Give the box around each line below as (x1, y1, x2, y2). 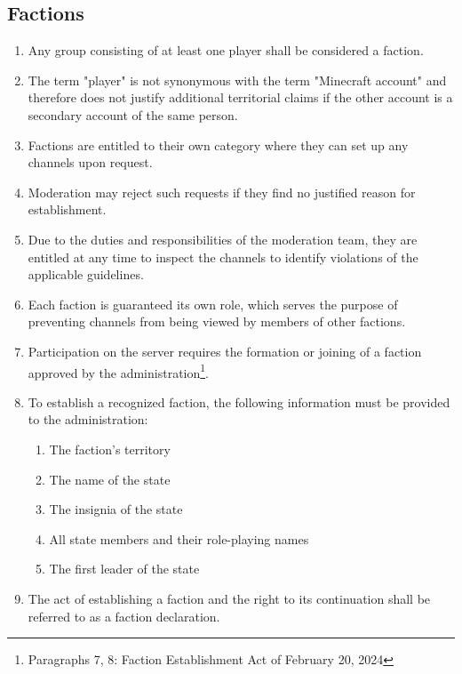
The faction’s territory (49, 439, 171, 458)
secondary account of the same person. (28, 105, 238, 124)
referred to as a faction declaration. (28, 606, 220, 625)
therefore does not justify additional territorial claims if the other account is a (28, 88, 453, 107)
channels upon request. (28, 153, 153, 172)
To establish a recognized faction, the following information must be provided (28, 392, 450, 411)
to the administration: (28, 410, 148, 429)
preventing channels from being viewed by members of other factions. (28, 312, 406, 331)
